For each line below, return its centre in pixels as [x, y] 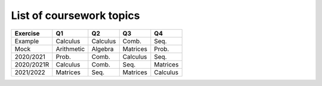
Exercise [27, 33]
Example [27, 41]
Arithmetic [70, 49]
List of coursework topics [75, 15]
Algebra [103, 49]
